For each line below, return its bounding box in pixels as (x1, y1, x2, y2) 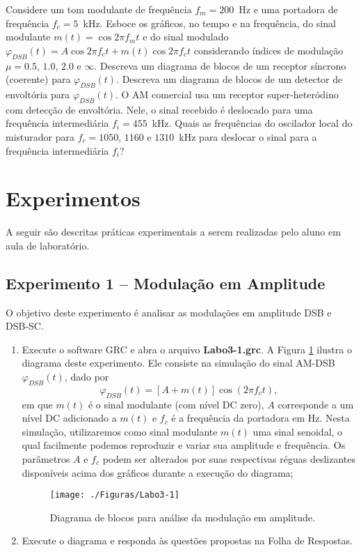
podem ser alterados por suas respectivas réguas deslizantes (102, 452, 355, 466)
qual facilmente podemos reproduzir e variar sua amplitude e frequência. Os (22, 438, 346, 452)
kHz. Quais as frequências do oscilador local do (152, 116, 353, 130)
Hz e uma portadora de (239, 2, 338, 16)
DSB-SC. (6, 319, 44, 333)
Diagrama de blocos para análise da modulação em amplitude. (49, 509, 315, 524)
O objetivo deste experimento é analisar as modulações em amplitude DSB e (6, 305, 332, 319)
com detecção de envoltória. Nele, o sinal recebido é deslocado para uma (6, 102, 313, 116)
